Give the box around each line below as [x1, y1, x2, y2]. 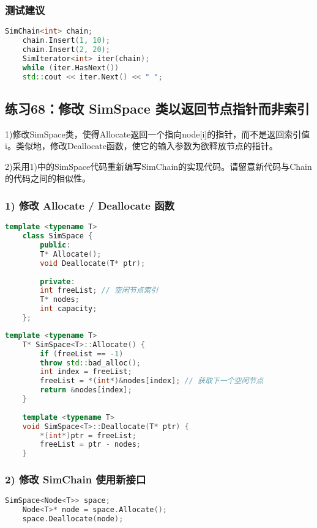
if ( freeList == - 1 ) [40, 349, 124, 358]
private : [40, 277, 75, 286]
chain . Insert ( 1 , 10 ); [22, 36, 110, 45]
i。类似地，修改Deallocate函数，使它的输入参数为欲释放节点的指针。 [5, 139, 278, 152]
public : [40, 241, 71, 250]
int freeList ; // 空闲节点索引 [40, 286, 158, 295]
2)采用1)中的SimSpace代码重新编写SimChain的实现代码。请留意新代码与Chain [5, 159, 312, 172]
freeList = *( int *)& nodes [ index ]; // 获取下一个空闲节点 [40, 376, 264, 386]
